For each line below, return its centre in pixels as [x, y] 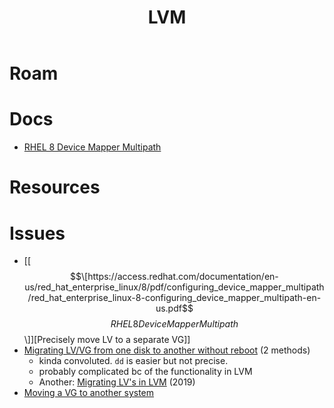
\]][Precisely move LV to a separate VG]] [107, 340]
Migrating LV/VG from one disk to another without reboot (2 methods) [167, 350]
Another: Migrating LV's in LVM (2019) [117, 382]
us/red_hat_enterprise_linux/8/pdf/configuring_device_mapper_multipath [174, 287]
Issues [37, 233]
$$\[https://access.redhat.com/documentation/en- [174, 277]
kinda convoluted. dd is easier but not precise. [133, 361]
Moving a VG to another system [89, 393]
